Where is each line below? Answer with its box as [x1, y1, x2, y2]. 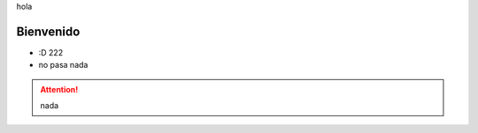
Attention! [40, 84, 79, 94]
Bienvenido [16, 24, 81, 39]
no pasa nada [38, 60, 89, 70]
